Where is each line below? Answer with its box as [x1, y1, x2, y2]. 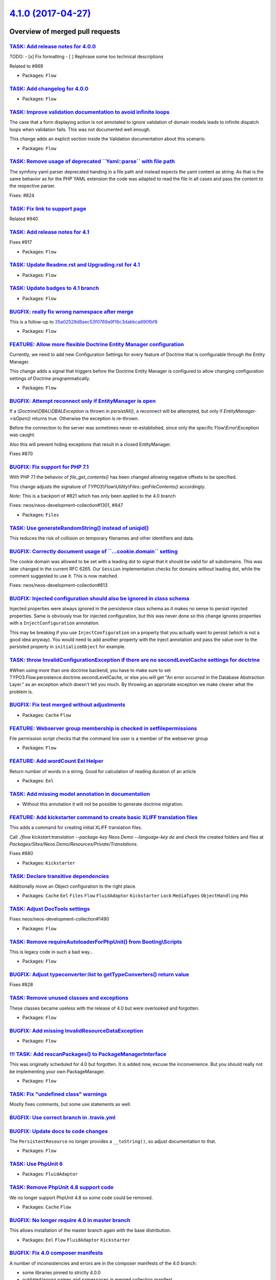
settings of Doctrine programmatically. [9, 375, 90, 381]
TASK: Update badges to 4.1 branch [9, 285, 99, 292]
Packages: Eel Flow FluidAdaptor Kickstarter [22, 1236, 130, 1243]
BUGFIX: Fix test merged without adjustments [9, 701, 126, 709]
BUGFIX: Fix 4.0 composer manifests [9, 1249, 103, 1256]
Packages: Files [22, 511, 59, 518]
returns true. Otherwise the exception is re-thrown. [31, 415, 139, 421]
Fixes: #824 [9, 192, 35, 198]
